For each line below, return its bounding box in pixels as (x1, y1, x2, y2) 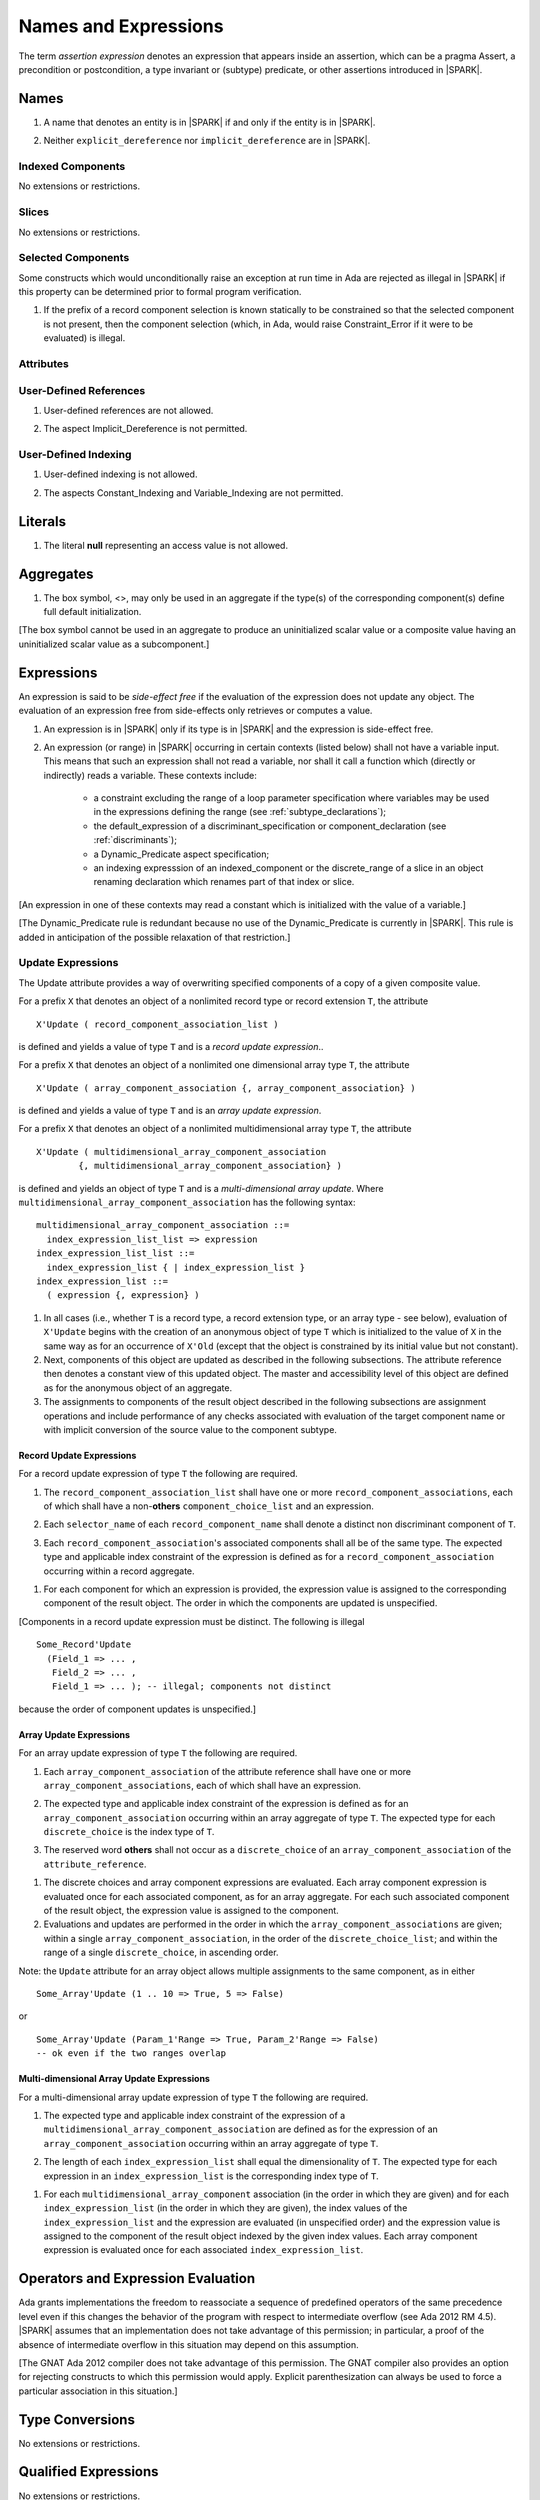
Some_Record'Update (36, 1639, 132, 1650)
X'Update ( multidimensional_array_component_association (36, 1146, 327, 1157)
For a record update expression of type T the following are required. (18, 1468, 299, 1480)
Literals (18, 513, 67, 530)
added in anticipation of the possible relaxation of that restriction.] (18, 931, 291, 943)
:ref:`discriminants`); (93, 834, 177, 846)
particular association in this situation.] (18, 2385, 179, 2397)
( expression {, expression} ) (46, 1290, 200, 1301)
